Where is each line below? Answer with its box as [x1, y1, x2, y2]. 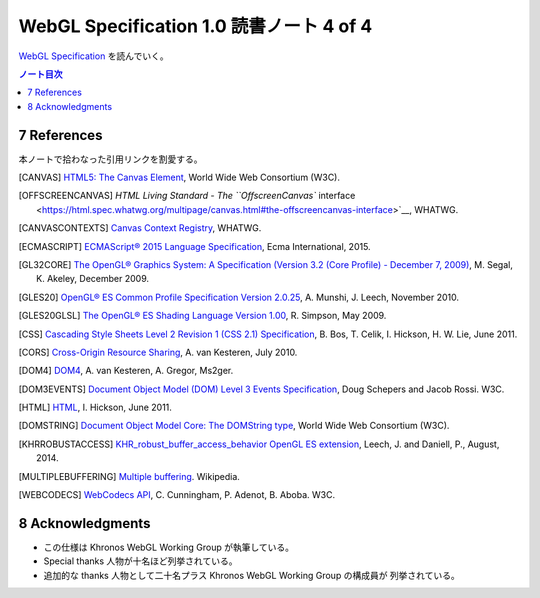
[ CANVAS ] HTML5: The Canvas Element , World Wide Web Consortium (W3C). [18, 171, 340, 184]
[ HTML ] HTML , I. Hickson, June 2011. [18, 401, 172, 414]
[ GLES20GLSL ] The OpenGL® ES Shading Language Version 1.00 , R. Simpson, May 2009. [18, 310, 387, 322]
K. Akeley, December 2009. [36, 273, 150, 285]
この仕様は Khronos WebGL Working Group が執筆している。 [43, 541, 295, 553]
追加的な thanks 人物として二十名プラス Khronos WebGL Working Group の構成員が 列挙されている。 [43, 569, 460, 581]
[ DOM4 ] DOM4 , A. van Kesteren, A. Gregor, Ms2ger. [18, 365, 234, 377]
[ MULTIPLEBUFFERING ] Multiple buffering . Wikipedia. [18, 470, 240, 482]
